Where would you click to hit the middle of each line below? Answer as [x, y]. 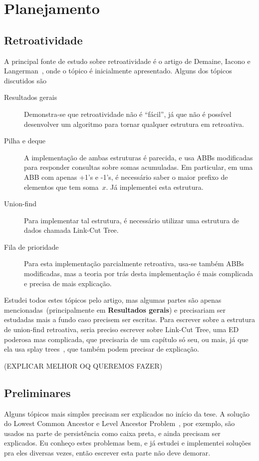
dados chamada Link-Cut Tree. [71, 230]
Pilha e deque [25, 141]
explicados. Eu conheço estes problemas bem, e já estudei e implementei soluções [128, 443]
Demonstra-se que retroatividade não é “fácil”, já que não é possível [128, 114]
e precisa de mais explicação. [68, 283]
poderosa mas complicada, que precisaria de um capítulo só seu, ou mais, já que [126, 339]
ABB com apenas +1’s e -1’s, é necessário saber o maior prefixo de [126, 177]
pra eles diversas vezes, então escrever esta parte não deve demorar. [107, 453]
